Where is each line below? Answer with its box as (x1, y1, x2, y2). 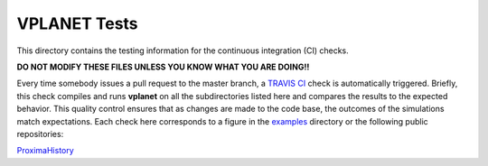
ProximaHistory (16, 145, 74, 156)
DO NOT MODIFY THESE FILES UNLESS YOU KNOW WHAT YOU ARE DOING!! (16, 61, 310, 72)
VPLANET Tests (16, 14, 139, 33)
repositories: (16, 128, 64, 139)
